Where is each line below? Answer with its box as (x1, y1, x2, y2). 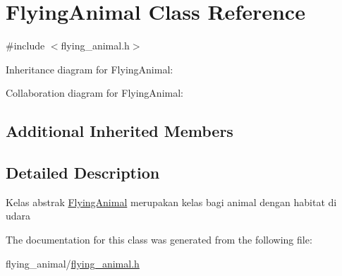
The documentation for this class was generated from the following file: (6, 232, 312, 247)
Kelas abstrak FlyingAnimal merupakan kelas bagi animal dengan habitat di (6, 194, 337, 209)
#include (6, 38, 45, 53)
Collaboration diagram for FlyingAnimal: (6, 85, 183, 100)
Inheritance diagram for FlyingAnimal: (6, 61, 173, 76)
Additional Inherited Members (6, 120, 233, 142)
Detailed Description (6, 162, 160, 184)
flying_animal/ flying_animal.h (6, 256, 140, 270)
